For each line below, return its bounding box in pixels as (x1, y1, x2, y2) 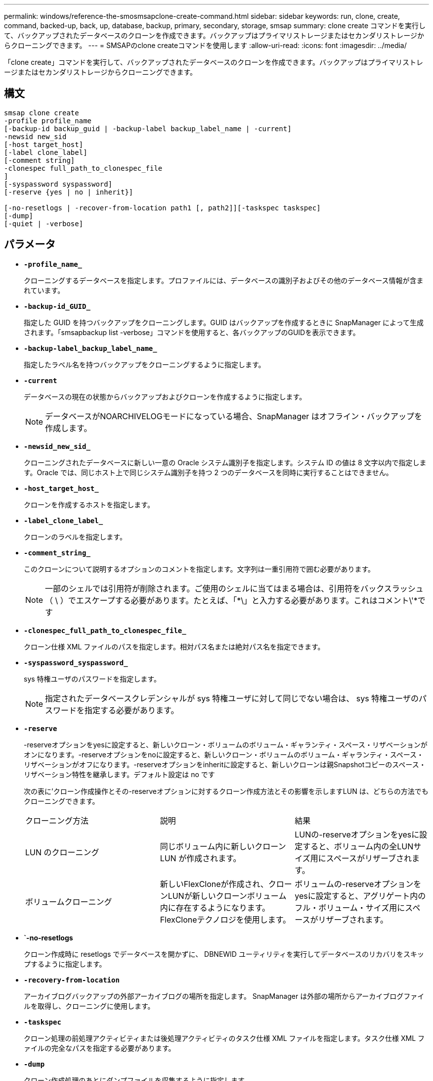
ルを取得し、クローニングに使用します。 (24, 1001, 155, 1010)
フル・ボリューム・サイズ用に (295, 902, 405, 913)
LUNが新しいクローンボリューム (168, 890, 287, 901)
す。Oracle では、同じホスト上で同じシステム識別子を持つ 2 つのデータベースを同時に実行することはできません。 (24, 468, 393, 477)
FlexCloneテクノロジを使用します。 (160, 914, 291, 925)
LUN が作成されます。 (160, 853, 241, 863)
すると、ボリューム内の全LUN (303, 841, 414, 851)
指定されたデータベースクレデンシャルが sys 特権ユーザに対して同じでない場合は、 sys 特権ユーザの (45, 693, 419, 703)
